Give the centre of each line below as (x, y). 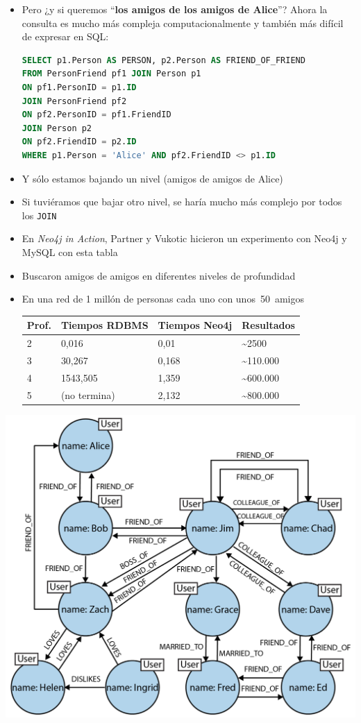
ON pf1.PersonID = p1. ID (79, 87)
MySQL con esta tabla (70, 252)
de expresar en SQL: (65, 36)
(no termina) (88, 394)
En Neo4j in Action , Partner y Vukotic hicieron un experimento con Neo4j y (184, 238)
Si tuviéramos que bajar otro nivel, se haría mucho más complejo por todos (182, 202)
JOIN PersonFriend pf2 (74, 101)
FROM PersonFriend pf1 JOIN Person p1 (111, 74)
